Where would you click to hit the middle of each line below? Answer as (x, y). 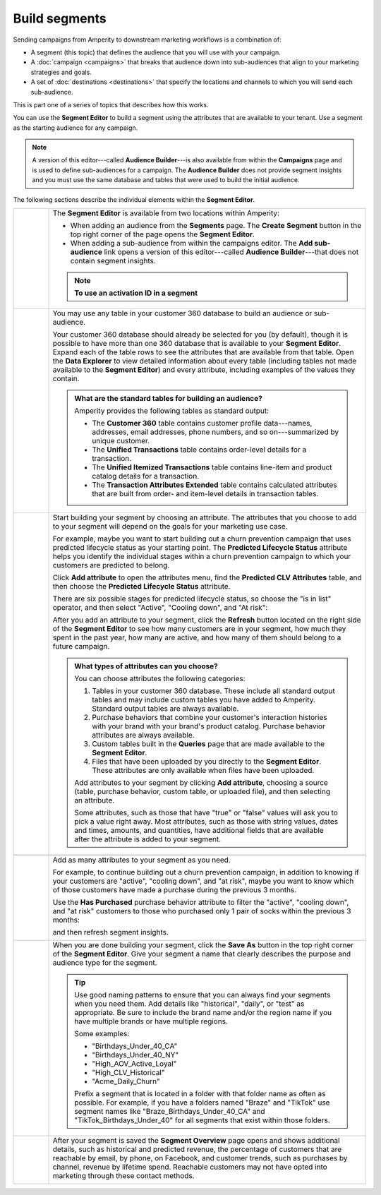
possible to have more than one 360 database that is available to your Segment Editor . (197, 344)
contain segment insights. (113, 261)
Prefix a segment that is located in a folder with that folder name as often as (200, 1094)
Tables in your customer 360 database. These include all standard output (213, 691)
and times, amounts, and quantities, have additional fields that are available (199, 831)
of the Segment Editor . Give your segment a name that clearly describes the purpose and (202, 954)
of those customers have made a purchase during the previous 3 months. (175, 890)
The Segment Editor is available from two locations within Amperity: (166, 213)
